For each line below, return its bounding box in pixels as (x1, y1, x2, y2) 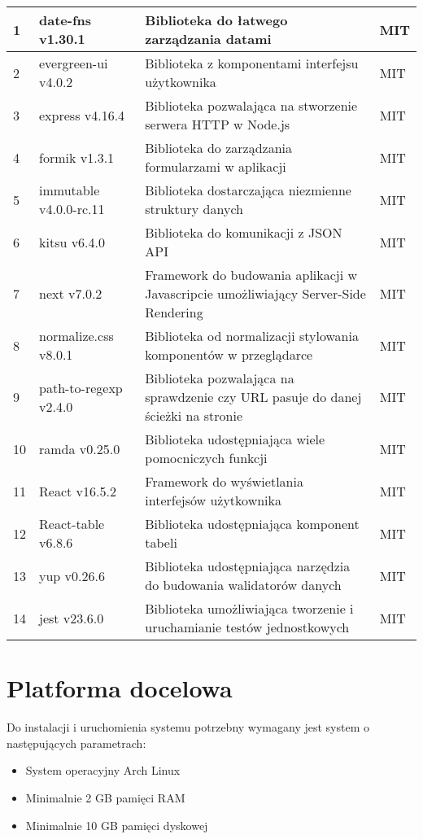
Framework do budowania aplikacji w (145, 265, 358, 284)
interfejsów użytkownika (145, 491, 281, 509)
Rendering (145, 303, 203, 321)
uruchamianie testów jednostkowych (145, 618, 350, 636)
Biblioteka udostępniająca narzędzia (145, 557, 351, 575)
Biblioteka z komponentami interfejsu (145, 54, 359, 72)
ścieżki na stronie (145, 406, 243, 425)
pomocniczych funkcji (145, 448, 268, 467)
